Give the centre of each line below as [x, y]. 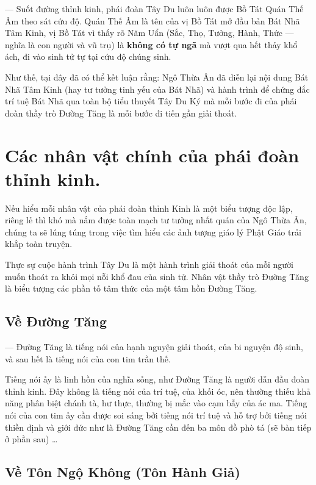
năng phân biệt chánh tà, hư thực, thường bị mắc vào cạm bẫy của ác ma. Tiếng [156, 403]
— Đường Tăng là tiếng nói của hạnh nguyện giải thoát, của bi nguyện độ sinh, [154, 347]
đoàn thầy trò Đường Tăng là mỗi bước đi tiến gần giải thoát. [121, 113]
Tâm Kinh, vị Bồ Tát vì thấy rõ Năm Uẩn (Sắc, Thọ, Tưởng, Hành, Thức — [149, 33]
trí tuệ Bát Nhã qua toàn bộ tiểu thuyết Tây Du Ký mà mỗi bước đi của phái [151, 101]
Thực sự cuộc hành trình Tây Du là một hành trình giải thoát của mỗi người [149, 264]
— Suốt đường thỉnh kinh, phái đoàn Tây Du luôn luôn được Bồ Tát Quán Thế [154, 9]
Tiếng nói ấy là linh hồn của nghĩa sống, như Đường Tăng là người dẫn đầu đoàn [157, 379]
